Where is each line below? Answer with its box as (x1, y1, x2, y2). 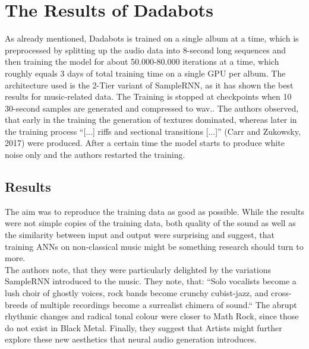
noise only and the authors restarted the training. (5, 148, 185, 161)
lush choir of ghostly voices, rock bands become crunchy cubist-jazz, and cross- (5, 287, 292, 299)
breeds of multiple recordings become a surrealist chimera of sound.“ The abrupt (5, 298, 297, 310)
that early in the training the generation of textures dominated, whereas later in (5, 113, 297, 126)
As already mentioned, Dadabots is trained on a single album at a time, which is (5, 32, 299, 45)
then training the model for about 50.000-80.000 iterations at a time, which (5, 55, 279, 68)
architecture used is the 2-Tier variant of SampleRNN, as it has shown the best (5, 78, 294, 91)
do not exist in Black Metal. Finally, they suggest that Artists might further (5, 321, 282, 334)
